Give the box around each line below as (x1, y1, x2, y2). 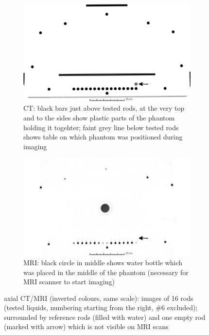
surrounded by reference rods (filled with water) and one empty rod (4, 312, 206, 322)
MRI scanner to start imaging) (23, 276, 115, 287)
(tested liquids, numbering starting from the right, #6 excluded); (4, 302, 198, 313)
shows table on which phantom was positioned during (23, 132, 183, 142)
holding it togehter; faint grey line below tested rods (23, 122, 179, 132)
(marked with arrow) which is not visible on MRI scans (4, 321, 169, 332)
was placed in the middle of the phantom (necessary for (23, 267, 189, 277)
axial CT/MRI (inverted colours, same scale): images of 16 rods (4, 293, 193, 303)
